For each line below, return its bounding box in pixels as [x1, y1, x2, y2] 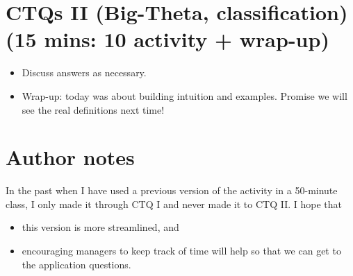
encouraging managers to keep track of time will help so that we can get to [22, 243, 341, 257]
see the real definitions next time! [22, 102, 165, 117]
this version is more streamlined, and [22, 220, 179, 234]
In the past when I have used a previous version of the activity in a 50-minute [6, 183, 338, 198]
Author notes [6, 143, 135, 171]
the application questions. [22, 257, 131, 271]
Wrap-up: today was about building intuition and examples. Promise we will [22, 88, 347, 103]
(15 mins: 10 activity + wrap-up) [6, 25, 329, 53]
